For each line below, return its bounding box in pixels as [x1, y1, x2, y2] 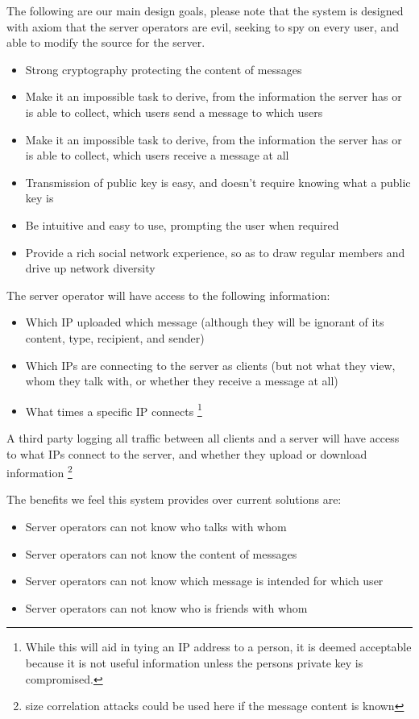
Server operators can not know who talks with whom [25, 517, 287, 534]
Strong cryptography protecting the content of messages [25, 60, 302, 77]
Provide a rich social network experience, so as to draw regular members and [25, 243, 405, 260]
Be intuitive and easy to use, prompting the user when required [25, 216, 339, 233]
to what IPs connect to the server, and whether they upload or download [6, 445, 367, 462]
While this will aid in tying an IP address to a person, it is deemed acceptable [25, 638, 412, 655]
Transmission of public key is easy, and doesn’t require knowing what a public [25, 173, 411, 190]
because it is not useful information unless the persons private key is [25, 654, 363, 671]
